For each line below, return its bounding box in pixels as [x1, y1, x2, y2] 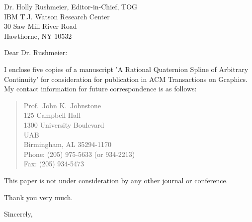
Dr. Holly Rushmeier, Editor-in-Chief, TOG [4, 1, 138, 11]
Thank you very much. [4, 192, 73, 202]
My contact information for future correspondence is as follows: [4, 83, 197, 94]
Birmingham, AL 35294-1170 [23, 139, 112, 149]
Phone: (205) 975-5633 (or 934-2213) [23, 148, 135, 159]
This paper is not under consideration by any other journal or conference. [4, 175, 228, 185]
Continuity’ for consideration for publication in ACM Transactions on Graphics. [4, 74, 248, 84]
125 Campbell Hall [23, 110, 81, 120]
